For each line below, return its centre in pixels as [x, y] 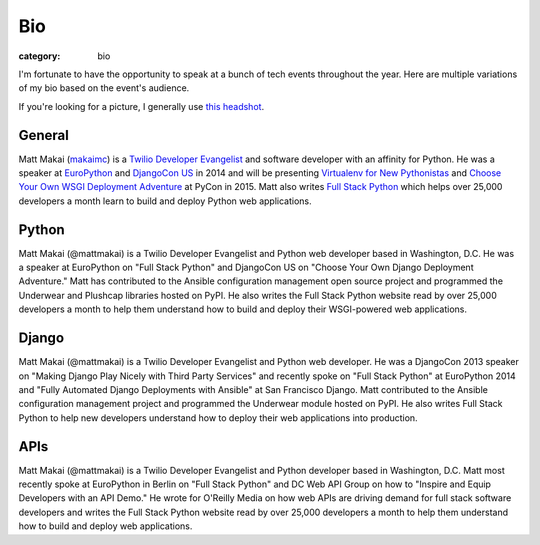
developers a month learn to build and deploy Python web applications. [165, 201]
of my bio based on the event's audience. [104, 88]
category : [39, 56]
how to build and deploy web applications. [105, 526]
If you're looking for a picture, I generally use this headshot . [141, 106]
